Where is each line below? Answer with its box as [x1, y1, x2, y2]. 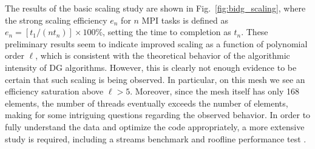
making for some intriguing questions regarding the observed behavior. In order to [5, 108, 311, 121]
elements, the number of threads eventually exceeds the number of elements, [5, 96, 288, 109]
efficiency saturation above [5, 85, 104, 98]
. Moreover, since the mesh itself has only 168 [130, 85, 299, 98]
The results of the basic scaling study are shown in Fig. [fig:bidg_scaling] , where [5, 2, 306, 14]
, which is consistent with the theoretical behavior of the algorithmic [35, 49, 290, 62]
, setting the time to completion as [103, 25, 231, 38]
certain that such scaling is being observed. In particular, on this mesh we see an [5, 73, 305, 85]
